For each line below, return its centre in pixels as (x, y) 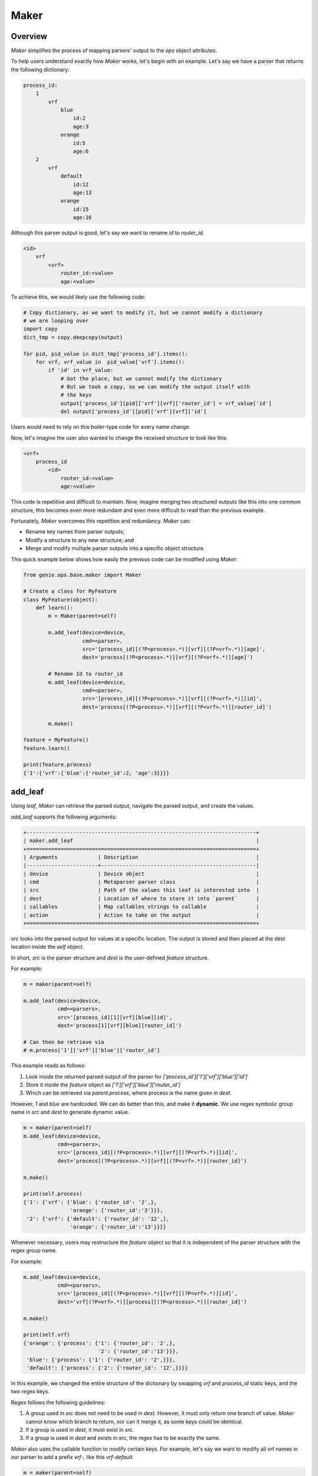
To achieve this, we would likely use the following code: (78, 297)
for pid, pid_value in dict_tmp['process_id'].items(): (106, 354)
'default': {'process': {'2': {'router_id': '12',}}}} (107, 1368)
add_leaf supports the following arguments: (64, 817)
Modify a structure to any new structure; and (80, 540)
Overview (29, 36)
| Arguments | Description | (141, 857)
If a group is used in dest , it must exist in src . (80, 1429)
